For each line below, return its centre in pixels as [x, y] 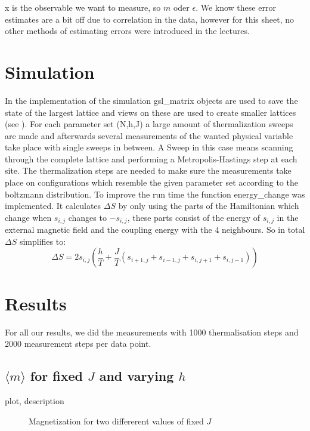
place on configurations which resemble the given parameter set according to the [151, 182]
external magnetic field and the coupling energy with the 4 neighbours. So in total [155, 230]
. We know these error [236, 7]
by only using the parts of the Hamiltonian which [209, 206]
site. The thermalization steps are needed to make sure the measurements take [148, 170]
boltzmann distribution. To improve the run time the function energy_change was [155, 194]
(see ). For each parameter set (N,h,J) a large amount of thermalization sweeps [149, 124]
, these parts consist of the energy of [194, 217]
